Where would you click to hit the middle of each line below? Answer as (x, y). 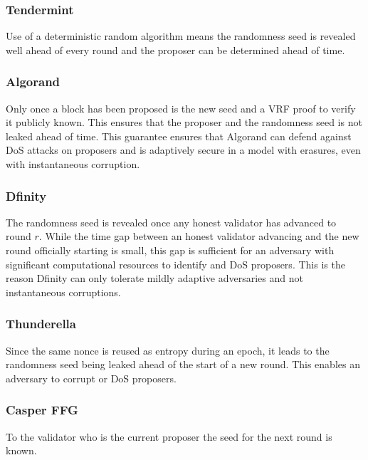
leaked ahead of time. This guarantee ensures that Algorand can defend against (179, 136)
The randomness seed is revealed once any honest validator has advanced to (171, 222)
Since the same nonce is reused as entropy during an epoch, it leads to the (168, 350)
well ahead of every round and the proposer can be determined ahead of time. (175, 49)
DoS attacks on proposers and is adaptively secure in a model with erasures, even (183, 150)
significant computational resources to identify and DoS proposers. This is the (175, 264)
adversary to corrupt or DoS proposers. (91, 378)
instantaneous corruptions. (63, 292)
